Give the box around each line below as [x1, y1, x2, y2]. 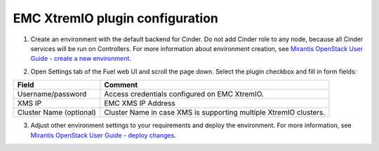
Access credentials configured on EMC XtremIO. [104, 89, 265, 99]
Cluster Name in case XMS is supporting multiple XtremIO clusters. [104, 108, 326, 117]
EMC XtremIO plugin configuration [13, 10, 219, 26]
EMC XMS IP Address [104, 99, 175, 108]
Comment [104, 80, 138, 90]
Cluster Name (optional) [17, 108, 96, 117]
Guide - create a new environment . [30, 55, 131, 63]
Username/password [17, 89, 87, 99]
